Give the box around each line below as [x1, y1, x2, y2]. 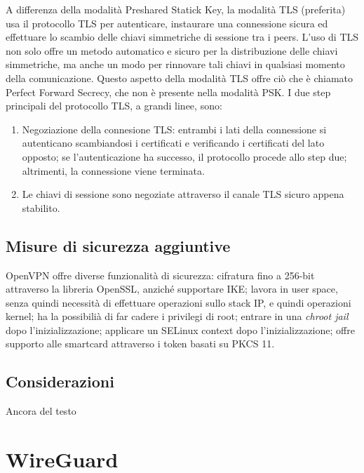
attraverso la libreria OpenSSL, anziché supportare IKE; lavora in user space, [6, 281, 338, 296]
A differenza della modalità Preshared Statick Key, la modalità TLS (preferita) [6, 2, 346, 16]
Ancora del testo [6, 404, 76, 418]
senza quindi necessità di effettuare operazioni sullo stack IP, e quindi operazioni [6, 295, 351, 309]
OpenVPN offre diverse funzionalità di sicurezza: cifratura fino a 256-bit [6, 267, 315, 282]
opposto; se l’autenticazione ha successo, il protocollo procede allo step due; [22, 149, 347, 164]
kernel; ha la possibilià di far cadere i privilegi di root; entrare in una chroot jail [6, 309, 349, 324]
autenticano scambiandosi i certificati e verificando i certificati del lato [22, 135, 325, 150]
